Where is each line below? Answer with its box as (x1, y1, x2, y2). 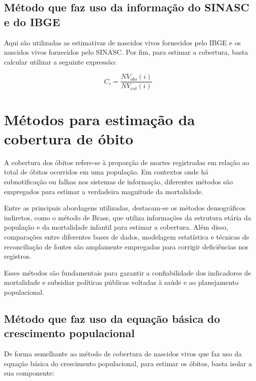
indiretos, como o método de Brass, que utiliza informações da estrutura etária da (4, 212, 252, 222)
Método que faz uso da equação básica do (4, 311, 220, 326)
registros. (4, 251, 32, 261)
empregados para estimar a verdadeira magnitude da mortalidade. (4, 186, 204, 196)
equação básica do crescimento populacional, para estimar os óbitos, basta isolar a (4, 358, 252, 368)
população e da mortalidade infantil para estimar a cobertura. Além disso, (4, 222, 228, 232)
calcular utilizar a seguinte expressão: (4, 56, 117, 67)
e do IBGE (4, 14, 60, 29)
